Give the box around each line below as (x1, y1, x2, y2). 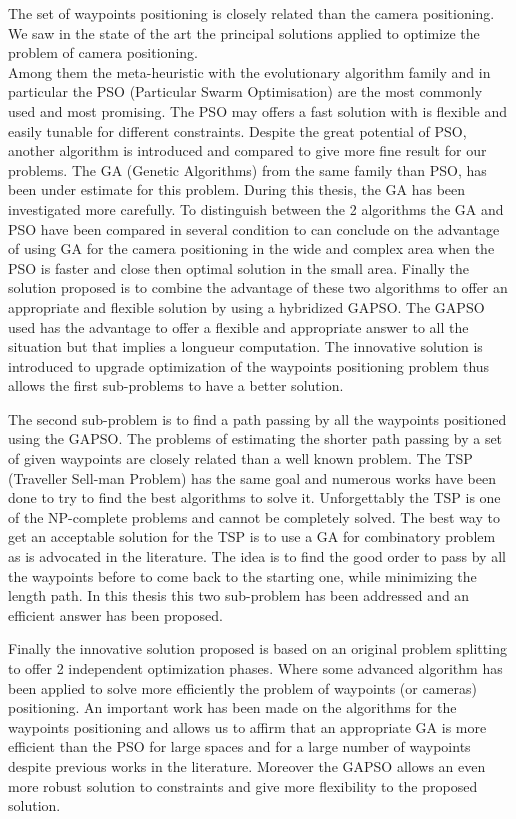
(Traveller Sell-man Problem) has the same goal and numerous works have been (8, 467, 496, 488)
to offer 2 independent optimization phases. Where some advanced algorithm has (8, 658, 503, 678)
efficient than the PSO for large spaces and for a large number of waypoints (8, 736, 471, 757)
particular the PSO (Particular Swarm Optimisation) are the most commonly (8, 81, 483, 102)
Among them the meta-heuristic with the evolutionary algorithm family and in (8, 61, 491, 82)
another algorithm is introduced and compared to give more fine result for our (8, 140, 487, 161)
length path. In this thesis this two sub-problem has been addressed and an (8, 585, 470, 606)
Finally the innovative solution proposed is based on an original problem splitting (8, 638, 507, 659)
